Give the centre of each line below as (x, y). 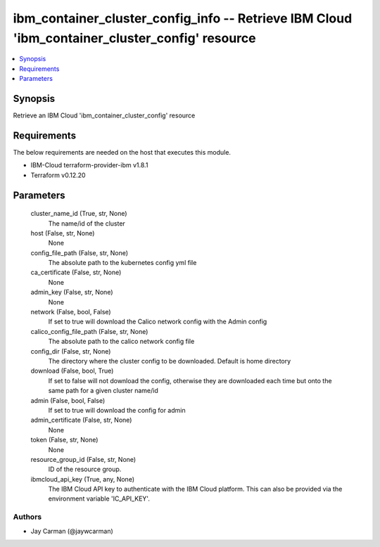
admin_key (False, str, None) (72, 292)
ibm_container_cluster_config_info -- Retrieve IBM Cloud (183, 18)
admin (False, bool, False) (68, 400)
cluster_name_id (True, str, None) (79, 214)
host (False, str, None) (63, 233)
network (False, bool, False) (71, 312)
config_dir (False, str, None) (71, 351)
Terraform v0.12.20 (58, 175)
